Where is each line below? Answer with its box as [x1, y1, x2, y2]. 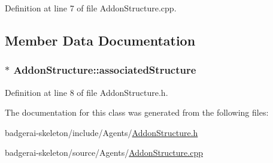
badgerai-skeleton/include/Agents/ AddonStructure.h [5, 126, 198, 138]
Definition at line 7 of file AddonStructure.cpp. [5, 2, 177, 14]
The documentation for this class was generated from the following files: [5, 106, 269, 119]
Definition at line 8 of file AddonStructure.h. [5, 86, 168, 98]
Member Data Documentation [5, 31, 196, 49]
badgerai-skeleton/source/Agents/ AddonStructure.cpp [5, 146, 203, 159]
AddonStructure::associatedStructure [13, 62, 196, 77]
